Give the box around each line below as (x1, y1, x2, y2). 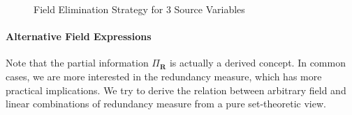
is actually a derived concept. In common (169, 55, 346, 70)
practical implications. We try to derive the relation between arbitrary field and (6, 82, 346, 97)
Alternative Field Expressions (6, 29, 152, 44)
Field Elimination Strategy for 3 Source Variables (34, 2, 245, 16)
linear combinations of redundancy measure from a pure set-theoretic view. (6, 96, 326, 111)
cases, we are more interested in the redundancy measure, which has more (6, 69, 322, 83)
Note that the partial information (6, 55, 149, 70)
